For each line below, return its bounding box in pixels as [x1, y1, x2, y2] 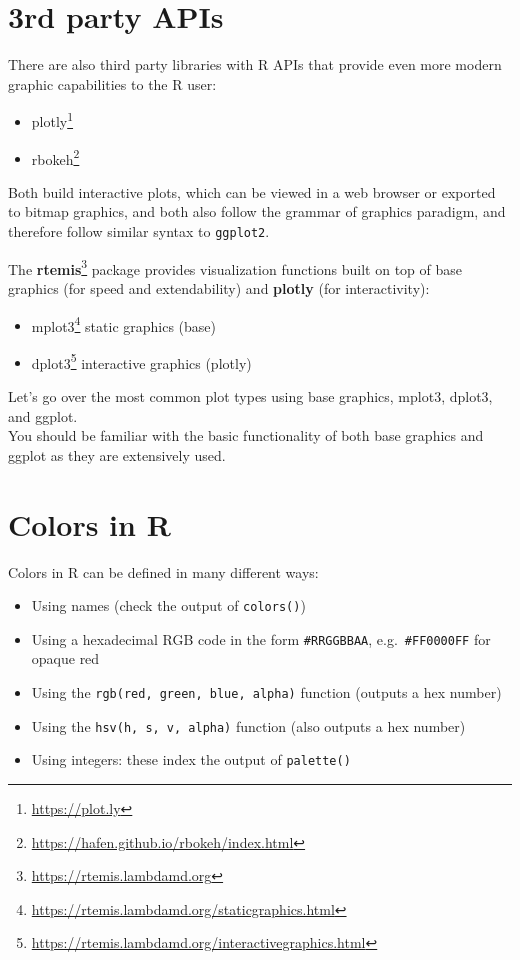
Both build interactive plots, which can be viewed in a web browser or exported [8, 181, 496, 202]
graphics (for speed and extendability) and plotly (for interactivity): [8, 277, 430, 298]
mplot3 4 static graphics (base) [31, 312, 217, 336]
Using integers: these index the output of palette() [31, 749, 351, 770]
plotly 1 [31, 108, 74, 131]
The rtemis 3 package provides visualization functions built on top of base [8, 255, 463, 279]
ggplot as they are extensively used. [8, 444, 226, 465]
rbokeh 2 [31, 145, 80, 169]
